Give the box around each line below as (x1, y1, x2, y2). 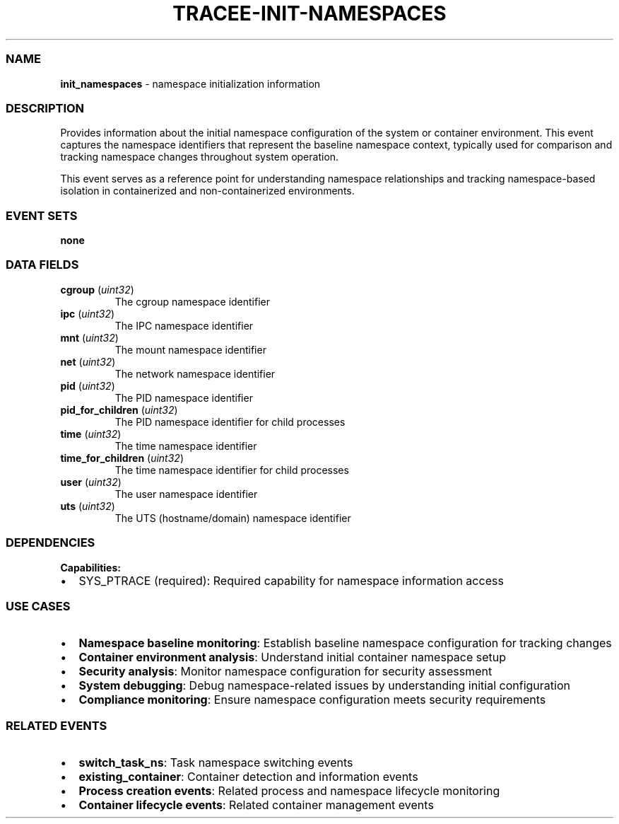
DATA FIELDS (6, 257, 79, 272)
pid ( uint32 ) (60, 379, 115, 392)
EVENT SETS (6, 208, 78, 223)
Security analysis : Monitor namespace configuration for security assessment (78, 664, 493, 679)
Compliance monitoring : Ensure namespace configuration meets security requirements (78, 692, 546, 707)
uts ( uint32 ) (60, 499, 115, 512)
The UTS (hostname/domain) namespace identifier (114, 511, 351, 524)
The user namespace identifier (114, 487, 258, 500)
